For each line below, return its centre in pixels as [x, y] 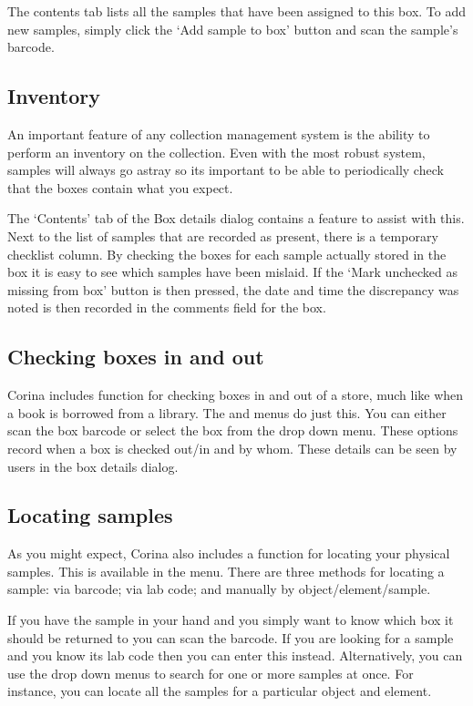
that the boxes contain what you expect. [120, 187]
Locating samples [90, 515]
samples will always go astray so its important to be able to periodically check [226, 170]
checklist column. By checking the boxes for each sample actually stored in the [227, 254]
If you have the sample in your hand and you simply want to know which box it [231, 620]
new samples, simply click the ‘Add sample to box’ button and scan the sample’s [233, 29]
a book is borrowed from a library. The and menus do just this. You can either [227, 412]
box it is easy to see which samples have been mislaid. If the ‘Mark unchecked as [233, 272]
